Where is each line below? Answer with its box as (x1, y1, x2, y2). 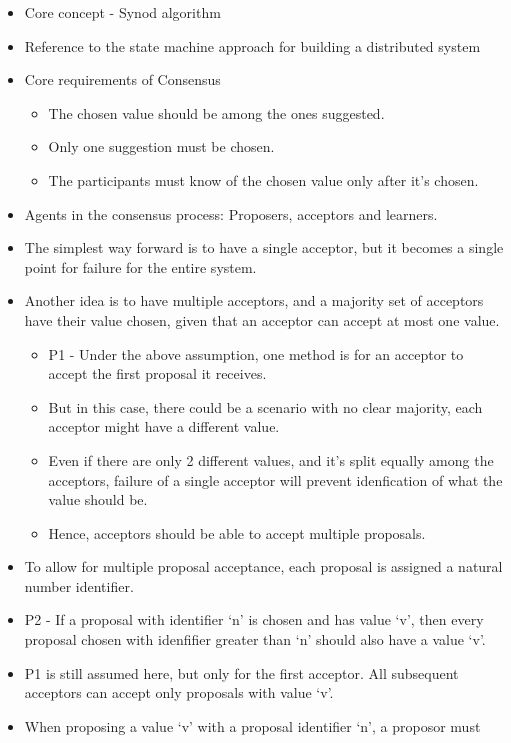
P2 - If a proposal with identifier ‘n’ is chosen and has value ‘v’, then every (24, 609, 484, 630)
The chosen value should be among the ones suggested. (48, 102, 385, 123)
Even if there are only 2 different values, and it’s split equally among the (48, 449, 494, 470)
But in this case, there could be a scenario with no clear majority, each (48, 396, 483, 417)
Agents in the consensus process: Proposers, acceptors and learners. (24, 203, 438, 224)
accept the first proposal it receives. (48, 363, 267, 384)
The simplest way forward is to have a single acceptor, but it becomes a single (24, 237, 504, 258)
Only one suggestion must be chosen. (48, 136, 275, 157)
